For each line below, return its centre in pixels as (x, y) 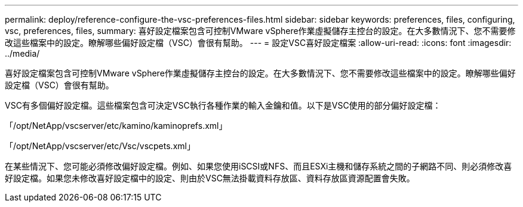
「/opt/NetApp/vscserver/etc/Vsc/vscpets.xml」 (100, 146)
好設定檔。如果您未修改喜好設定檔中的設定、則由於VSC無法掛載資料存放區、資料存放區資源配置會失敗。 (210, 178)
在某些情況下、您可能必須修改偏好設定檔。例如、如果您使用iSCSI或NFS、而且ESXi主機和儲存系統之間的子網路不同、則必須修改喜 (259, 166)
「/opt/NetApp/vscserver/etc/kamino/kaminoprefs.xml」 (116, 126)
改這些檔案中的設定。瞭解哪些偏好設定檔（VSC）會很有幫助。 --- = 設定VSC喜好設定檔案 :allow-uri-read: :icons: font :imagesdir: (258, 43)
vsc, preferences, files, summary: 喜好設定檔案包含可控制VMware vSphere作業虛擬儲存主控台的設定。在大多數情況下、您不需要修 (260, 31)
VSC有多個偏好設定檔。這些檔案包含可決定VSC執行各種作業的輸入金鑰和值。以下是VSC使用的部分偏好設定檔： (223, 105)
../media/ (22, 53)
